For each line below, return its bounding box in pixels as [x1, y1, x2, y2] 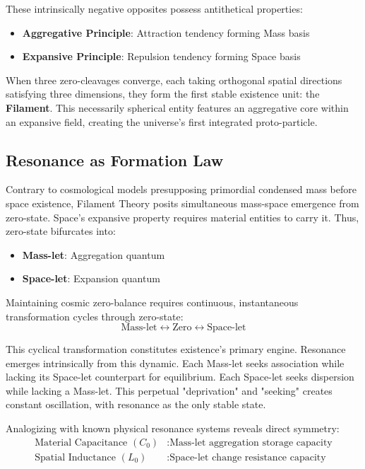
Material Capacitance [35, 437, 128, 448]
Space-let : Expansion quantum [22, 271, 160, 286]
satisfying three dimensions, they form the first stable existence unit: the [6, 86, 320, 101]
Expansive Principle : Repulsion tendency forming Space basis [22, 49, 301, 64]
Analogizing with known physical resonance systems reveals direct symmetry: [6, 421, 340, 436]
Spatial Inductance [35, 452, 116, 463]
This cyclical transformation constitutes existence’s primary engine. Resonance [6, 342, 346, 357]
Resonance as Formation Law [6, 149, 224, 170]
